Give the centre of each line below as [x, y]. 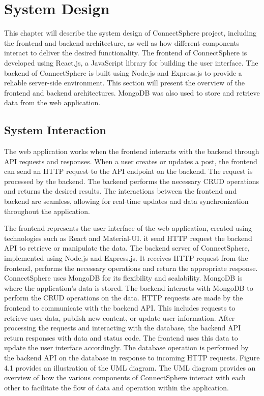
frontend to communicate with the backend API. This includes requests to [120, 307]
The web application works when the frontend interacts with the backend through [132, 151]
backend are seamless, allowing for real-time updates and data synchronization [126, 201]
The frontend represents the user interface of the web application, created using [128, 228]
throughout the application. [47, 211]
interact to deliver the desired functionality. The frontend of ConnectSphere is [126, 53]
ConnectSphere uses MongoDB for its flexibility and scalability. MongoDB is [123, 278]
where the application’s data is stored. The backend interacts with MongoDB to [129, 287]
